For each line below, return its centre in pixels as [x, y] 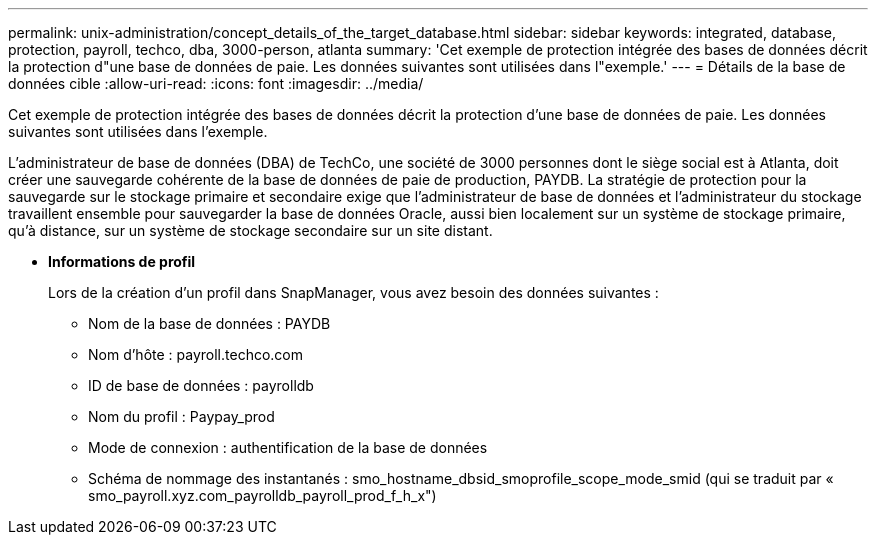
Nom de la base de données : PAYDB [209, 323]
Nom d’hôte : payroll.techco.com [195, 354]
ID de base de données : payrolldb [201, 385]
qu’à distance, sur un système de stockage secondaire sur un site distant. [250, 230]
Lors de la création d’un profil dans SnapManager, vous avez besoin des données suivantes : [353, 292]
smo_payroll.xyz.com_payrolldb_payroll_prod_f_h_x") [262, 495]
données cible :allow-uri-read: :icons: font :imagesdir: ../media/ [216, 83]
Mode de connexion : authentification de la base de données [288, 447]
